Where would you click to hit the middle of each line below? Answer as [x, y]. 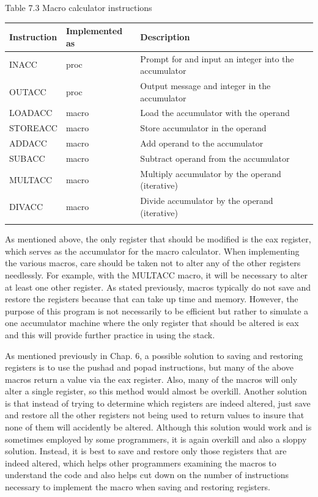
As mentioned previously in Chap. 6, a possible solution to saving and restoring [154, 355]
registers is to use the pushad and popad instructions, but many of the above [150, 367]
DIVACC [26, 207]
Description [165, 36]
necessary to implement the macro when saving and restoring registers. [138, 487]
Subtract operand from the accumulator [215, 158]
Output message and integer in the [205, 85]
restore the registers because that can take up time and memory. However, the [152, 299]
